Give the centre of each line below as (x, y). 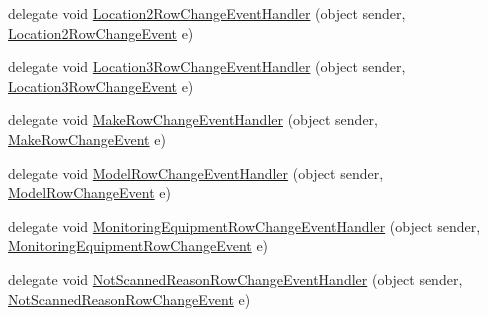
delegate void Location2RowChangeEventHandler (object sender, (207, 13)
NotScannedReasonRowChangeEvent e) (129, 298)
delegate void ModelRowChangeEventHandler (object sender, (196, 172)
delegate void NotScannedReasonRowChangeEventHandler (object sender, (235, 278)
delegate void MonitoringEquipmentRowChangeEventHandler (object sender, (244, 225)
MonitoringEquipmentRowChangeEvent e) (138, 245)
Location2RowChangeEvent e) (101, 32)
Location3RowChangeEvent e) (101, 85)
